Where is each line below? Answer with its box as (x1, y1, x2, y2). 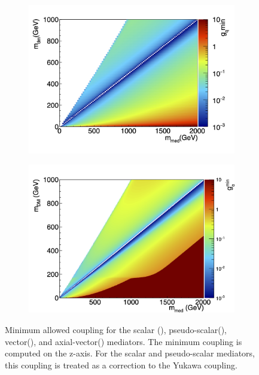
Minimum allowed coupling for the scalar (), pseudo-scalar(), (5, 323, 227, 336)
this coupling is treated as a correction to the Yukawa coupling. (5, 358, 237, 371)
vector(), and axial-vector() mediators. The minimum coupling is (5, 335, 242, 347)
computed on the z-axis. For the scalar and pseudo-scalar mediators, (5, 347, 255, 359)
